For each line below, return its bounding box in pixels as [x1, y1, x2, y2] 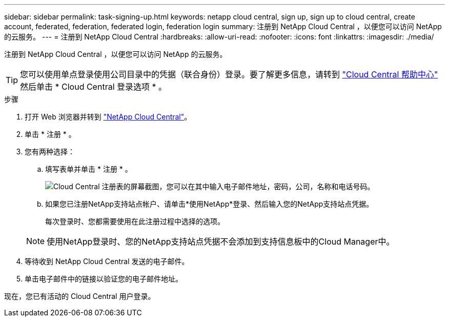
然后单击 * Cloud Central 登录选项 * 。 [20, 82, 167, 92]
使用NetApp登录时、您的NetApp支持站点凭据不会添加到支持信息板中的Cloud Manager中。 [47, 236, 395, 247]
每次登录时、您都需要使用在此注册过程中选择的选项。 [45, 217, 224, 226]
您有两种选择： [25, 147, 75, 156]
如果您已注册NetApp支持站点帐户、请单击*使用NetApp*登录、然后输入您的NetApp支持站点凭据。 [45, 199, 374, 208]
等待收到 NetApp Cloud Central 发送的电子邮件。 [25, 257, 189, 266]
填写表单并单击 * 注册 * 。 [45, 165, 132, 173]
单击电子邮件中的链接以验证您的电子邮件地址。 [25, 274, 182, 283]
